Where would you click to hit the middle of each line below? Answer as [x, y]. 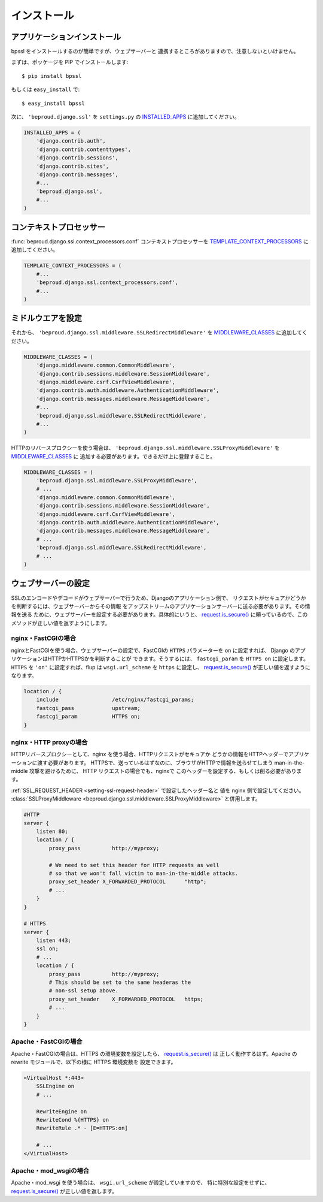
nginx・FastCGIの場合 [44, 638]
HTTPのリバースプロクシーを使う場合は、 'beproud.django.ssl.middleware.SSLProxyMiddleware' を [146, 448]
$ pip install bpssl [52, 76]
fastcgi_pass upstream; [88, 708]
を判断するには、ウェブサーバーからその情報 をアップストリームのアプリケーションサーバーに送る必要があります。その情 [161, 606]
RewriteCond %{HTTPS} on [73, 1120]
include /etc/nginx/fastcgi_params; [115, 700]
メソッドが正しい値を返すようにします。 [61, 623]
